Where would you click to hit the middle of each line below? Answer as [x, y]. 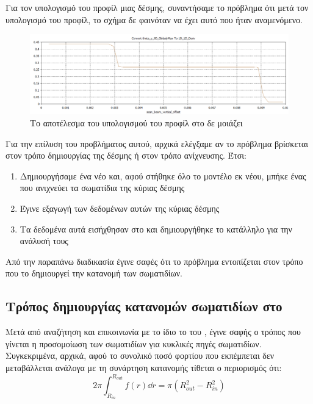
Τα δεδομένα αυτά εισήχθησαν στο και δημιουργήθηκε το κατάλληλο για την [156, 229]
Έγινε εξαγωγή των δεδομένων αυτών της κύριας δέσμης [120, 208]
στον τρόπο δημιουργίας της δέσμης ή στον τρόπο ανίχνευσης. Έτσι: [126, 155]
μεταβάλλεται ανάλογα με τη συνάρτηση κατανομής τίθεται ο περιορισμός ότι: [144, 367]
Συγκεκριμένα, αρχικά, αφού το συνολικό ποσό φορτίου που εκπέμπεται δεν [140, 355]
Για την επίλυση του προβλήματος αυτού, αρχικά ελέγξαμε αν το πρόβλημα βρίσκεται [157, 143]
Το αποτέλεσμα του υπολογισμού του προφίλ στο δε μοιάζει [136, 123]
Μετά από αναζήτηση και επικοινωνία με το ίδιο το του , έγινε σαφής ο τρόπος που [153, 332]
